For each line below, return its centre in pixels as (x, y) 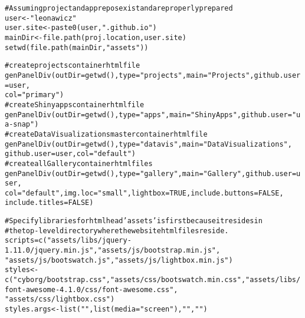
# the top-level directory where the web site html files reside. (117, 231)
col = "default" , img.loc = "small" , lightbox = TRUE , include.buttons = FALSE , (144, 193)
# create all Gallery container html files (79, 163)
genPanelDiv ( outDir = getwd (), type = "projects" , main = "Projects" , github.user (153, 75)
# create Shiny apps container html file (75, 105)
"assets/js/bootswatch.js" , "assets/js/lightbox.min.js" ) (119, 260)
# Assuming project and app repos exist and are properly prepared (119, 8)
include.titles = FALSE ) (49, 203)
